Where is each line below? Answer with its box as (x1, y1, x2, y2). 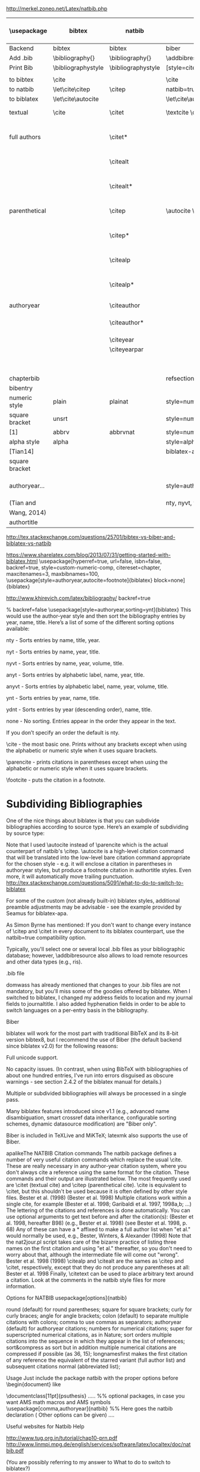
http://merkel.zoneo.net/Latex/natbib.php (6, 5, 108, 12)
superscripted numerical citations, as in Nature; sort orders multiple (6, 1331, 172, 1338)
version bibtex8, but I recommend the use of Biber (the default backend (6, 1036, 182, 1043)
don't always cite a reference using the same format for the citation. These (6, 1169, 189, 1176)
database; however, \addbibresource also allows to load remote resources (6, 952, 188, 959)
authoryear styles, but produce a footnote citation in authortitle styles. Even (6, 866, 192, 873)
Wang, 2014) (9, 509, 46, 516)
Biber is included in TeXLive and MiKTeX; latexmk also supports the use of (6, 1132, 188, 1139)
